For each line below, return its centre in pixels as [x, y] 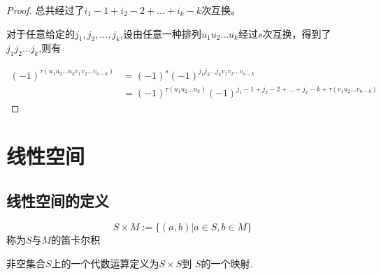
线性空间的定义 [58, 200]
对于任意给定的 [41, 33]
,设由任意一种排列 [161, 33]
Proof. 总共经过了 [45, 10]
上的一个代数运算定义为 [105, 263]
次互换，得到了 [297, 33]
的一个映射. [227, 263]
